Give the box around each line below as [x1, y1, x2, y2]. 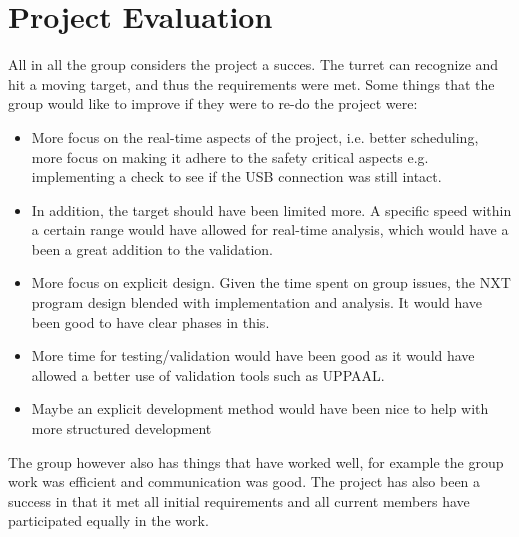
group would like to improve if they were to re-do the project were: [8, 93, 418, 114]
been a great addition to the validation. [31, 238, 273, 259]
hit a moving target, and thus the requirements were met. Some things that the [8, 73, 495, 94]
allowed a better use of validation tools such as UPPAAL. [31, 364, 385, 385]
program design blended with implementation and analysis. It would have [31, 292, 483, 313]
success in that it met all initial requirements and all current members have [8, 490, 470, 511]
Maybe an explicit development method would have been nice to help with [31, 398, 489, 419]
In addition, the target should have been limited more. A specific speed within [31, 199, 512, 220]
